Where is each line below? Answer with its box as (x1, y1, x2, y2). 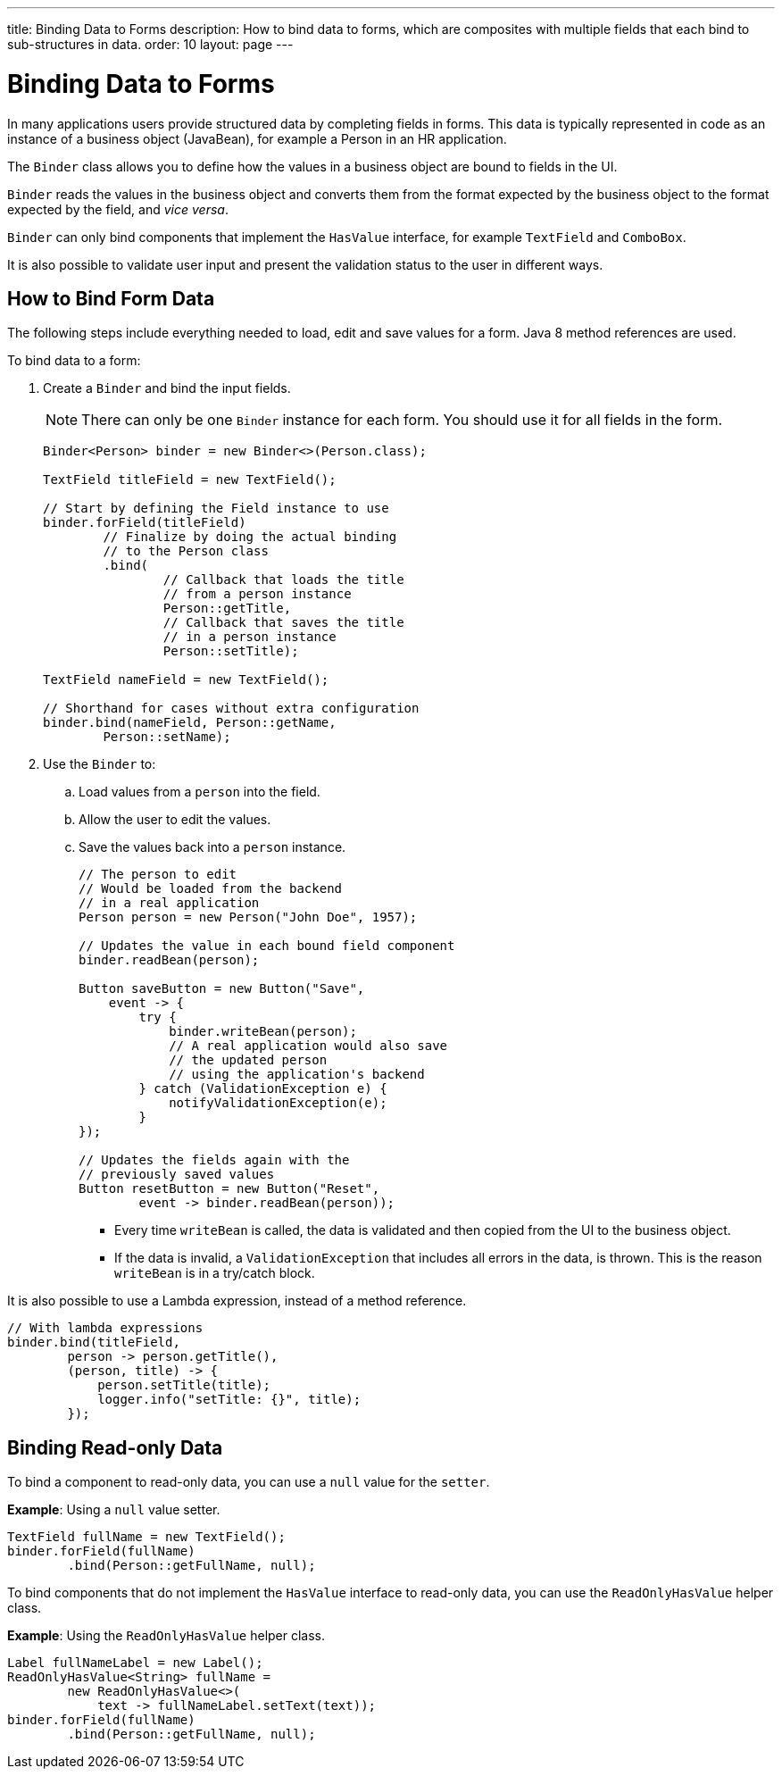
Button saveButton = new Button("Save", (79, 981, 365, 996)
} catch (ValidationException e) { (138, 1081, 387, 1096)
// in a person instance (162, 630, 337, 645)
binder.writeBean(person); (169, 1024, 357, 1039)
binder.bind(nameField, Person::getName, (43, 715, 337, 730)
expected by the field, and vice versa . (7, 201, 229, 217)
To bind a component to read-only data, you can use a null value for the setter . (7, 1474, 490, 1490)
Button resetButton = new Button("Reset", (79, 1181, 380, 1197)
